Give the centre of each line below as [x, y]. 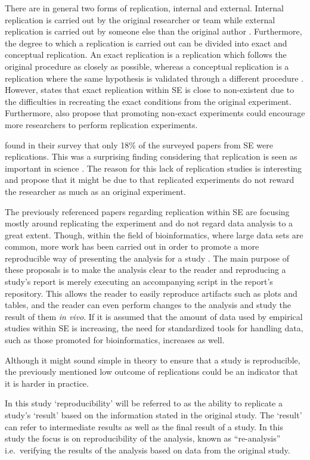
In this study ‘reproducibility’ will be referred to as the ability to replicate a [144, 403]
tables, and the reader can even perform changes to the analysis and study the [148, 305]
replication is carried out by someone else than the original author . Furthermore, [154, 31]
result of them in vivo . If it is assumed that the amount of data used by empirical [154, 316]
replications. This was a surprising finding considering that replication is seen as [151, 156]
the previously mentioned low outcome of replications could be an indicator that [151, 372]
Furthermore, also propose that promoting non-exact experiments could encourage [155, 113]
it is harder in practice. [47, 383]
